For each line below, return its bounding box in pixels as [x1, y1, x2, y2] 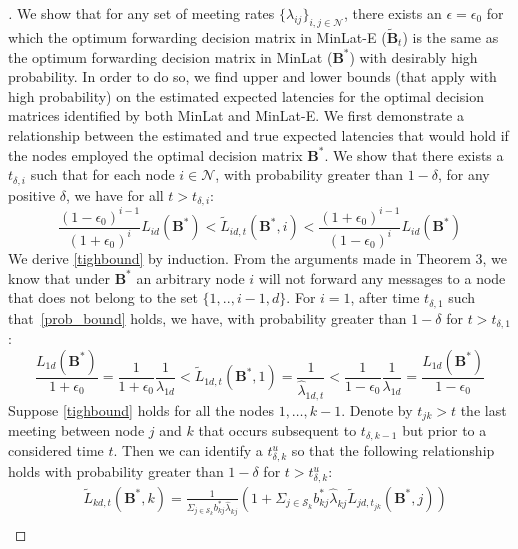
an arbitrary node [136, 267, 245, 288]
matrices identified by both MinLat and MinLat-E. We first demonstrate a [8, 105, 464, 126]
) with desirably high [349, 46, 478, 67]
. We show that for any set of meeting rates [8, 3, 275, 23]
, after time [350, 287, 420, 308]
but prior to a [402, 420, 487, 441]
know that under [8, 267, 110, 288]
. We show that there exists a [324, 144, 504, 165]
